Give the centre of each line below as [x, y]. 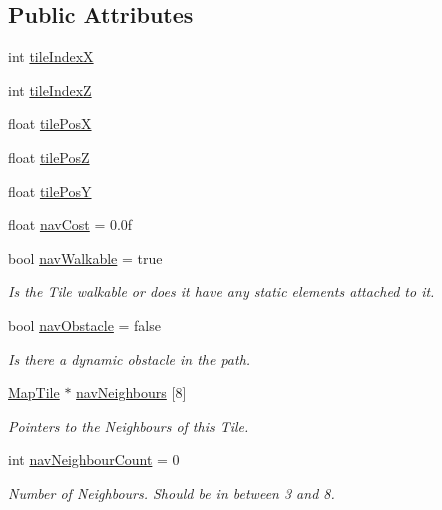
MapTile [34, 392]
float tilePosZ [49, 156]
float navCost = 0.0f [70, 224]
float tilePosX [50, 123]
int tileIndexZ [50, 89]
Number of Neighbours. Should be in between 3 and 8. [171, 492]
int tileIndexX [51, 56]
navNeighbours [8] [131, 392]
